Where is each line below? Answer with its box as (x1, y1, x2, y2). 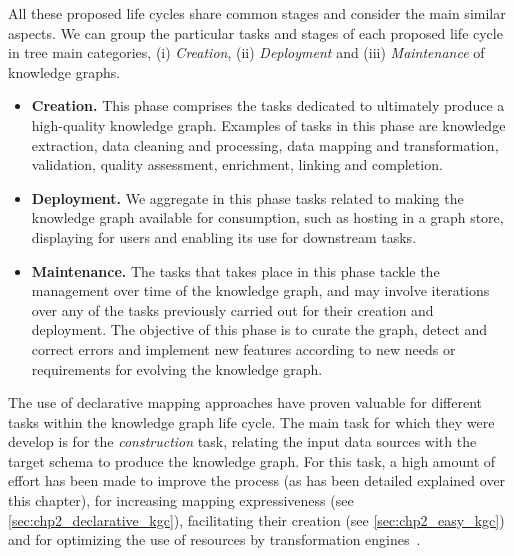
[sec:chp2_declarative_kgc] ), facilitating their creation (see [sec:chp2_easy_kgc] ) (8, 509, 505, 530)
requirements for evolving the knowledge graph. (31, 358, 323, 379)
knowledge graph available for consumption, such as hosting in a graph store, (31, 207, 504, 228)
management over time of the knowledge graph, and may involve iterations (31, 280, 490, 301)
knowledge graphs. (8, 61, 121, 82)
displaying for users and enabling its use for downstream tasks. (31, 226, 417, 247)
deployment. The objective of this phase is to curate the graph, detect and (31, 319, 488, 340)
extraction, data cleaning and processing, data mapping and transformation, (31, 134, 499, 155)
